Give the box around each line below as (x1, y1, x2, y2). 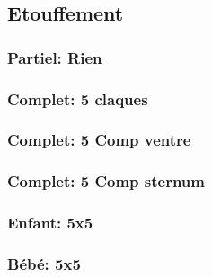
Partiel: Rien (7, 46, 102, 68)
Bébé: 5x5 (7, 252, 81, 274)
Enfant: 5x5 (7, 211, 93, 234)
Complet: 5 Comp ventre (7, 129, 191, 151)
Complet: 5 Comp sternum (7, 170, 205, 192)
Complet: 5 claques (7, 87, 148, 110)
